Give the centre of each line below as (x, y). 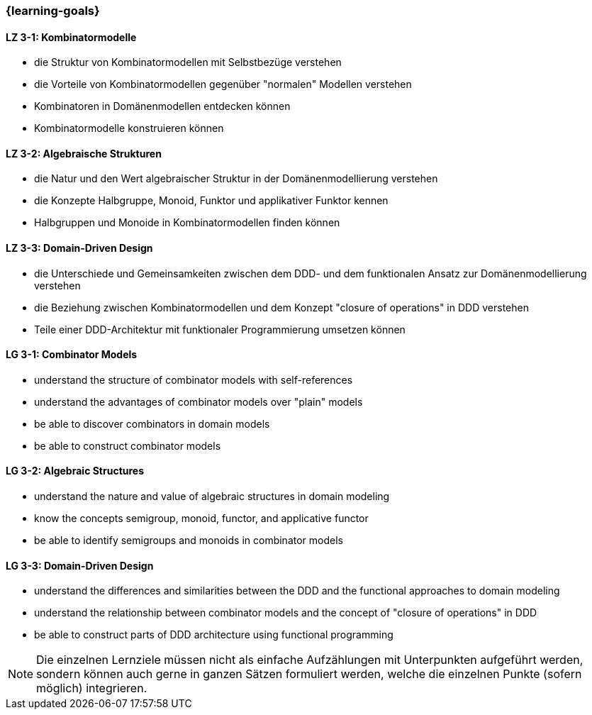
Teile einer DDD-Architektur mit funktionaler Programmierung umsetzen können (220, 329)
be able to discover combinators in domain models (152, 423)
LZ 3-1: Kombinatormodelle (71, 37)
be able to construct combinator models (128, 445)
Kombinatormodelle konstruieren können (129, 128)
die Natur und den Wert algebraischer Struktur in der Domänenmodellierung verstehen (236, 179)
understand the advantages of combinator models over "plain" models (199, 401)
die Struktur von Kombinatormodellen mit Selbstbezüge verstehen (188, 62)
